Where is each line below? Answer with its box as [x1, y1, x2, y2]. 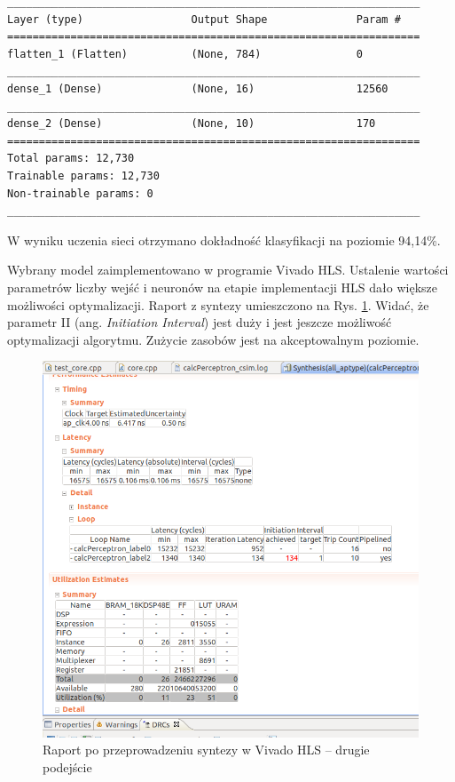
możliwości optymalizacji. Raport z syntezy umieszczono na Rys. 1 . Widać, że [7, 295, 429, 314]
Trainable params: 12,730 [7, 169, 160, 182]
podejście [43, 757, 92, 776]
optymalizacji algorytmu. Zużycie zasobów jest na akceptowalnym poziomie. [7, 330, 420, 348]
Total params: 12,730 [7, 152, 135, 165]
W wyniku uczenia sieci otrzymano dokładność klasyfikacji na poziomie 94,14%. [7, 230, 441, 249]
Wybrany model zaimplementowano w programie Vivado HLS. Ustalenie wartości [7, 260, 449, 279]
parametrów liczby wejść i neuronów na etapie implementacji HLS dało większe [7, 277, 437, 296]
